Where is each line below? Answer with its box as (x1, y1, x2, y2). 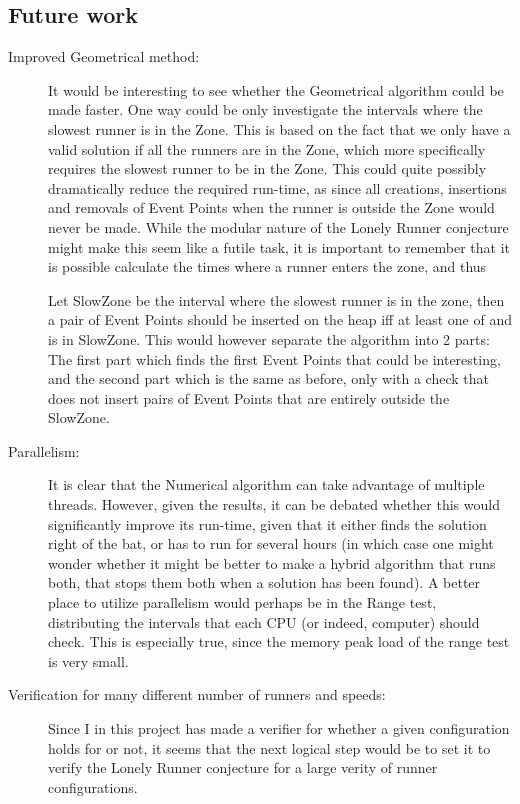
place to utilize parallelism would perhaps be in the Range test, (48, 592, 437, 613)
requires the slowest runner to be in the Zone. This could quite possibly (48, 158, 487, 179)
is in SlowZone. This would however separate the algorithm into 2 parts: (48, 328, 490, 349)
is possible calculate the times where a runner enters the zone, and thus (48, 256, 487, 277)
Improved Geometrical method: (8, 46, 200, 67)
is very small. (48, 650, 129, 671)
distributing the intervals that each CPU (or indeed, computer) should (48, 611, 480, 632)
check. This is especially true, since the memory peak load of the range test (48, 631, 510, 652)
